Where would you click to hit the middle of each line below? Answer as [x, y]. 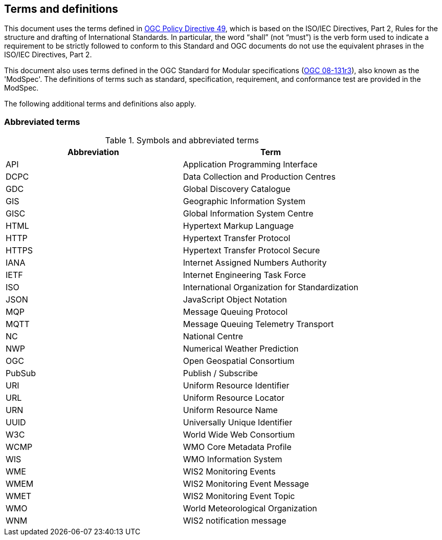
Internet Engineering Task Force [244, 275]
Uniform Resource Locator [234, 398]
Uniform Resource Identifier [236, 386]
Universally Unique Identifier [238, 423]
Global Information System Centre [248, 214]
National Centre [213, 337]
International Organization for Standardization [271, 287]
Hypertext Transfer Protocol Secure [251, 251]
